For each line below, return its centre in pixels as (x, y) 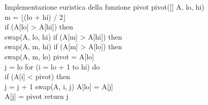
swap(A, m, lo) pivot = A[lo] (49, 56)
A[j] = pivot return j (37, 96)
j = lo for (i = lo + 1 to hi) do (52, 66)
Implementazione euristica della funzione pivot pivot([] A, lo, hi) (105, 7)
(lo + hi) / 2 (44, 16)
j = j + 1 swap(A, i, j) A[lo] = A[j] (59, 86)
